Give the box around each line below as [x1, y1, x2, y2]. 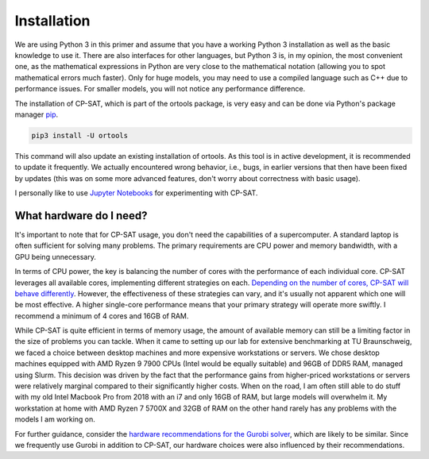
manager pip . [14, 110, 59, 119]
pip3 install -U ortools [31, 131, 129, 140]
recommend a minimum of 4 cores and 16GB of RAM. [14, 310, 189, 321]
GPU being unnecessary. [14, 252, 97, 261]
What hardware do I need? [14, 209, 148, 222]
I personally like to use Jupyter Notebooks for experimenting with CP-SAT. [14, 188, 258, 198]
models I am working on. [14, 415, 95, 424]
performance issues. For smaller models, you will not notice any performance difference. [14, 84, 306, 94]
